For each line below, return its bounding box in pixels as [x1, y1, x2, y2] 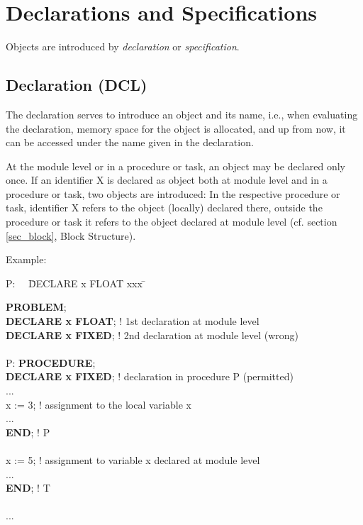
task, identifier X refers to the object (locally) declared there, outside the [6, 200, 323, 215]
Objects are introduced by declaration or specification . [6, 39, 240, 54]
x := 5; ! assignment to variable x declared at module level [6, 452, 260, 467]
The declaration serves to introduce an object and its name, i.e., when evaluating [6, 106, 358, 121]
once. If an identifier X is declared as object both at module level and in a [6, 172, 328, 187]
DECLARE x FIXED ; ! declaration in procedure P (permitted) [6, 369, 294, 384]
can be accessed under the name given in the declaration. [6, 135, 254, 150]
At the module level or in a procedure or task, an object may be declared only [6, 158, 345, 173]
